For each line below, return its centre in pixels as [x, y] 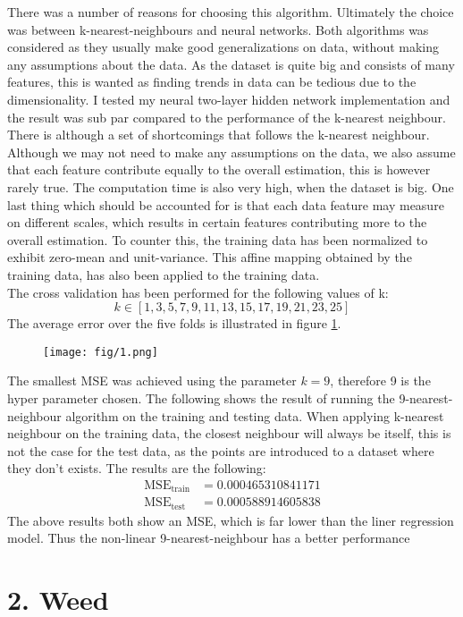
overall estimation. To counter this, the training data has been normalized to [218, 239]
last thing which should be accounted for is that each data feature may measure [226, 204]
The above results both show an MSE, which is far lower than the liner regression [231, 520]
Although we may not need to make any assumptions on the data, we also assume [231, 152]
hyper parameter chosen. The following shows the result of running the [201, 397]
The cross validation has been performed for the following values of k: [198, 292]
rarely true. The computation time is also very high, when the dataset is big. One [231, 186]
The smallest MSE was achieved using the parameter [152, 380]
